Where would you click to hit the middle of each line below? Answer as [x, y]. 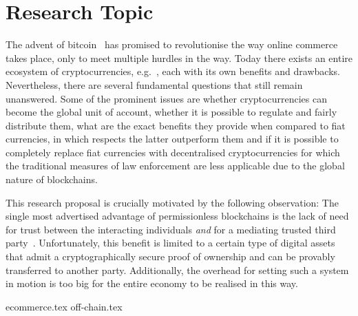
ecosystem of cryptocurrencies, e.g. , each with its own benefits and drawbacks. [173, 71]
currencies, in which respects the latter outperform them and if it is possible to [172, 139]
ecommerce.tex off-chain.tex [64, 306]
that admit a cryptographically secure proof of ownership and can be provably [170, 256]
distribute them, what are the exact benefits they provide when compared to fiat [176, 125]
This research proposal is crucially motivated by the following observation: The [172, 202]
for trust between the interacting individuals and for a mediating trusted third [171, 229]
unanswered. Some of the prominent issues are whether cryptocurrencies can [166, 98]
